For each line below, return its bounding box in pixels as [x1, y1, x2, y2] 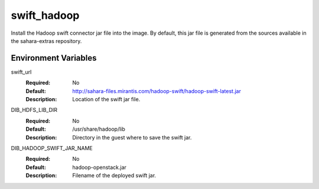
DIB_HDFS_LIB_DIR [11, 107, 58, 114]
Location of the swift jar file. [72, 96, 141, 103]
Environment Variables [11, 53, 97, 63]
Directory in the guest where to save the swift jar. [72, 134, 192, 141]
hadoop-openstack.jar [72, 164, 127, 171]
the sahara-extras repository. [11, 37, 82, 44]
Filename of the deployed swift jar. [72, 172, 157, 179]
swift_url [11, 68, 32, 75]
